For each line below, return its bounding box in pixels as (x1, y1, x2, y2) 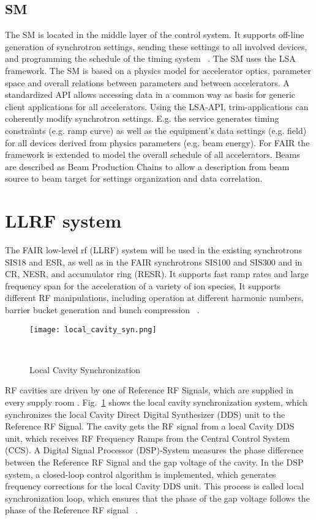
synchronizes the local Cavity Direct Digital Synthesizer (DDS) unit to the (5, 407, 285, 420)
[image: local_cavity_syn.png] (29, 325, 157, 334)
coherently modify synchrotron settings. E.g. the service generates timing (5, 112, 279, 125)
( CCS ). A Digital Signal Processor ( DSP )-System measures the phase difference (5, 444, 304, 456)
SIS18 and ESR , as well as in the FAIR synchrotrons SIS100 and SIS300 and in (5, 255, 303, 268)
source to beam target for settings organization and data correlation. (5, 172, 263, 185)
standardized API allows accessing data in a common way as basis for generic (5, 88, 296, 101)
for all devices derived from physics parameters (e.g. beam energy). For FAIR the (5, 136, 310, 149)
